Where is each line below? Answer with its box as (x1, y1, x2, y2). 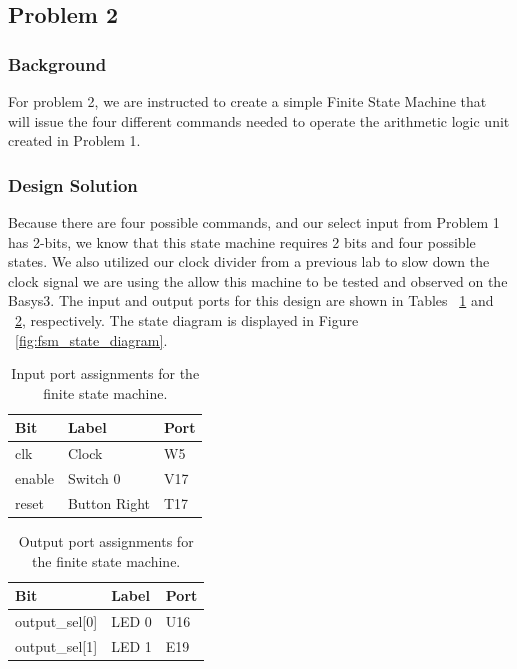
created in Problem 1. (8, 130, 141, 151)
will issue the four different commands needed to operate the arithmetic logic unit (8, 110, 510, 131)
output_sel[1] (15, 635, 98, 656)
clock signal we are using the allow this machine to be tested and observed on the (8, 270, 508, 291)
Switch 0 (67, 468, 121, 489)
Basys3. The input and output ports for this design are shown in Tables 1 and (8, 290, 494, 311)
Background (8, 51, 107, 76)
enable (15, 468, 54, 489)
